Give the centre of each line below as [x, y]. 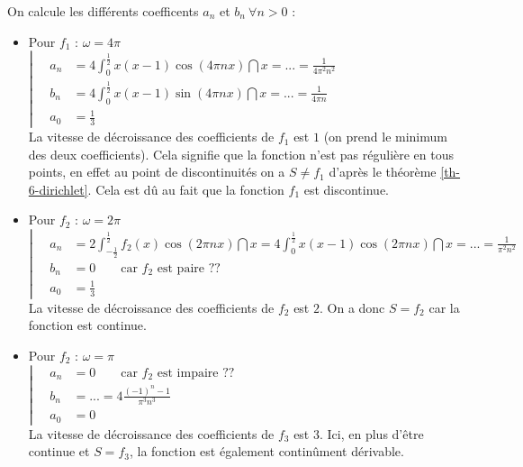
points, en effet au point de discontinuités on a [157, 172]
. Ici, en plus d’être [371, 433]
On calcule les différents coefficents [103, 11]
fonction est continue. [87, 325]
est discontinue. [346, 189]
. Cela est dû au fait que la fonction [186, 189]
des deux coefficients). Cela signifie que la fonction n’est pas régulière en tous [241, 154]
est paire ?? [189, 268]
